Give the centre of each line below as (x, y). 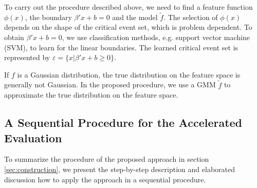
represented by (27, 57)
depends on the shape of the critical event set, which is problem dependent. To (128, 27)
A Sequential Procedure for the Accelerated (123, 123)
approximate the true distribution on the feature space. (91, 95)
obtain (14, 37)
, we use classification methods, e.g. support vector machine (156, 37)
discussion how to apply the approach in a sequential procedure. (105, 179)
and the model (135, 17)
